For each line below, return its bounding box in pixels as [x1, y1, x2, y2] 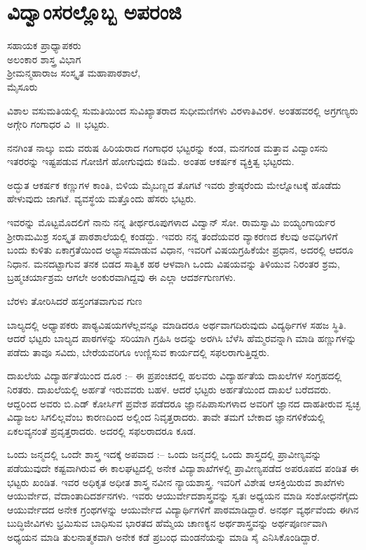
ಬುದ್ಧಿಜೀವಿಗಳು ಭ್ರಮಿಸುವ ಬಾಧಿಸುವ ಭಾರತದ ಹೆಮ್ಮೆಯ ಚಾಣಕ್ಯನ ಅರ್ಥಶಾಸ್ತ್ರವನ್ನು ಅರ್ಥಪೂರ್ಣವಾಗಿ [7, 516, 327, 530]
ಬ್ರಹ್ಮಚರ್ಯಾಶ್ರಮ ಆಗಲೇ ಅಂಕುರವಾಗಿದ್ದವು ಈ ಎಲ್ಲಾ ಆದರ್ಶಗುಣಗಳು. [7, 270, 236, 284]
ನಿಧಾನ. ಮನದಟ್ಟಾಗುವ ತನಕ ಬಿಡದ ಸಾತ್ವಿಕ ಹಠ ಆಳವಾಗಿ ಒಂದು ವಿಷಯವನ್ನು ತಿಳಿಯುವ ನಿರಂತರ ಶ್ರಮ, [7, 256, 340, 270]
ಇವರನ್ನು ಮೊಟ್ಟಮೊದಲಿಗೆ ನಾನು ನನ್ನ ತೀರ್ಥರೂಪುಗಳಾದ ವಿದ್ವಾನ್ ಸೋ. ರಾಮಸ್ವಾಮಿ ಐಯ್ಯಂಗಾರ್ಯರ [7, 215, 336, 230]
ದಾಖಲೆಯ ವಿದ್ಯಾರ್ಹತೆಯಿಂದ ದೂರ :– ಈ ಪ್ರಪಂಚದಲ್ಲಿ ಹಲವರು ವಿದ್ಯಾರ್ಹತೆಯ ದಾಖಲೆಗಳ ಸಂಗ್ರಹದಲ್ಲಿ [7, 368, 342, 383]
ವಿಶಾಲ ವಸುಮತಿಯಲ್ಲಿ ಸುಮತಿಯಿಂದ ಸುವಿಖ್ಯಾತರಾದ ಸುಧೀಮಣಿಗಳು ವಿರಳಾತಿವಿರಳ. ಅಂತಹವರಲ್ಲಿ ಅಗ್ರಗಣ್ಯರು [7, 103, 358, 117]
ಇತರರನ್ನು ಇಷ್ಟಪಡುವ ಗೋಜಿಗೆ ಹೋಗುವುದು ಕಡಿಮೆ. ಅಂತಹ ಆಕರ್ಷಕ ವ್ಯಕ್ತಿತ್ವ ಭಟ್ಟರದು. [7, 154, 294, 169]
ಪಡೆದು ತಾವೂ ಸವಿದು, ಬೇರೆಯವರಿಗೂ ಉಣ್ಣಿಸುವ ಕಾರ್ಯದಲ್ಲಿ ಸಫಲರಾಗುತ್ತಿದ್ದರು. [7, 344, 270, 359]
